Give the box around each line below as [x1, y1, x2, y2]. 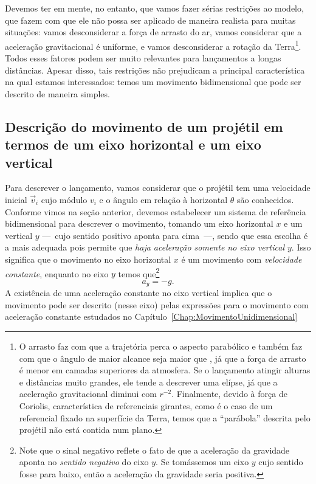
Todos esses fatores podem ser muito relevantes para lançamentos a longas [5, 52, 281, 64]
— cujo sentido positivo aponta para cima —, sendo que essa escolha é [42, 229, 308, 241]
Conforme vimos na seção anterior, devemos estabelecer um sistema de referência [5, 205, 306, 218]
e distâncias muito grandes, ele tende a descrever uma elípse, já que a [19, 375, 278, 388]
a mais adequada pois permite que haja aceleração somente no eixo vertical [5, 241, 284, 254]
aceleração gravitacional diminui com [19, 387, 157, 400]
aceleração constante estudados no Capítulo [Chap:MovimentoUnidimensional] [5, 310, 298, 323]
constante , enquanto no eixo [5, 267, 109, 280]
